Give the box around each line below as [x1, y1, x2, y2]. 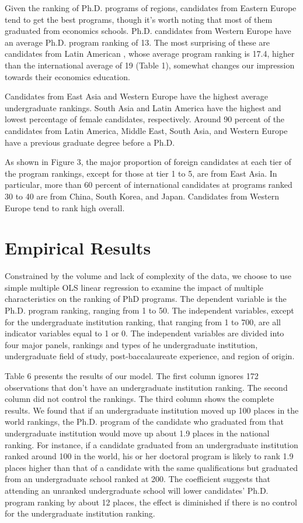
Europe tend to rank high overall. [5, 201, 125, 214]
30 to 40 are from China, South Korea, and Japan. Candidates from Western [5, 190, 279, 202]
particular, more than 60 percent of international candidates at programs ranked [5, 178, 292, 191]
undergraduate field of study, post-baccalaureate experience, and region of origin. [5, 350, 295, 362]
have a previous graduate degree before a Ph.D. [5, 136, 175, 148]
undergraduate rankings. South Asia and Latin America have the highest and [5, 101, 281, 113]
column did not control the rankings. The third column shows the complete [5, 393, 274, 405]
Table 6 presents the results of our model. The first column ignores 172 [5, 369, 259, 381]
